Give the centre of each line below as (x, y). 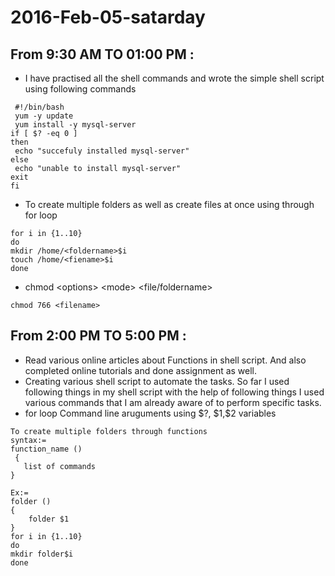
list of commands (60, 466)
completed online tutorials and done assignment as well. (141, 370)
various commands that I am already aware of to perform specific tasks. (173, 402)
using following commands (80, 89)
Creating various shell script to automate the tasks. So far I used (157, 381)
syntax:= (28, 440)
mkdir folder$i (42, 554)
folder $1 (49, 519)
